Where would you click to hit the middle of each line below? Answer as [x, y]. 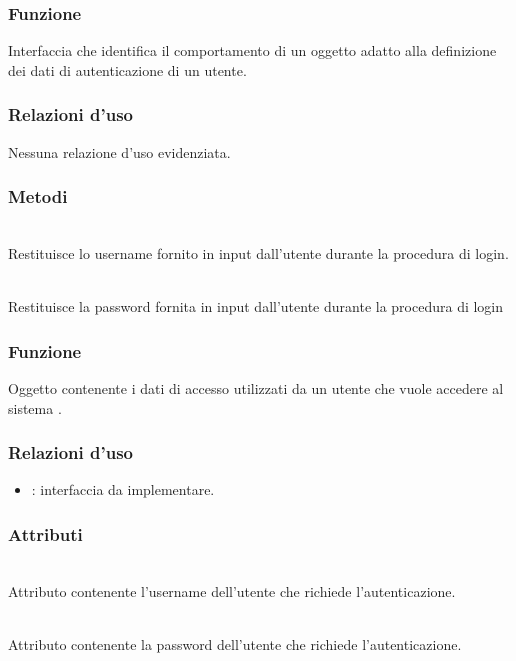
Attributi [45, 533]
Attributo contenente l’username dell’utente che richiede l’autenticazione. [232, 590]
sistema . [35, 407]
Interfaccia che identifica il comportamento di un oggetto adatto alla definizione [252, 50]
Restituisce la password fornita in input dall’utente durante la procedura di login [256, 306]
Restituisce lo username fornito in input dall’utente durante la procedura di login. [258, 253]
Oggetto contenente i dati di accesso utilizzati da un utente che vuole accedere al [256, 388]
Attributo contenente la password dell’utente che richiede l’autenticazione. [235, 644]
